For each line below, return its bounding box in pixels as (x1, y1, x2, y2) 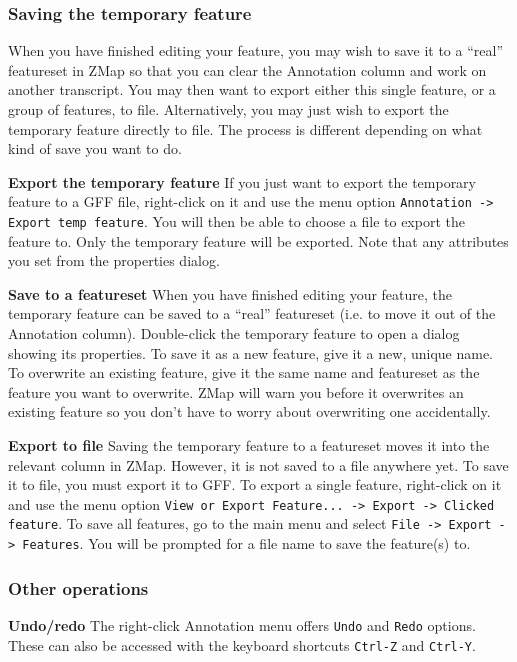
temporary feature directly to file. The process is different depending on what (8, 118, 483, 139)
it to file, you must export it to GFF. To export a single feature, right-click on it (8, 474, 502, 495)
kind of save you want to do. (8, 138, 182, 159)
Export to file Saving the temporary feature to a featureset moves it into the (8, 435, 490, 456)
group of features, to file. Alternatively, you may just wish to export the (8, 99, 449, 119)
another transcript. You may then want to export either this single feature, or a (8, 79, 496, 100)
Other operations (8, 575, 149, 600)
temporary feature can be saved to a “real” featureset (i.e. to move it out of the (8, 303, 496, 324)
